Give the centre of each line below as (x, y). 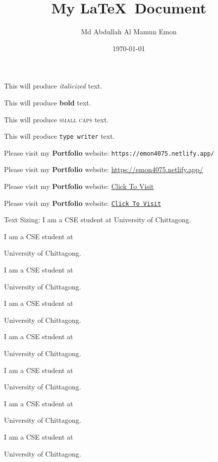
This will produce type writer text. (59, 136)
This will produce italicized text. (53, 86)
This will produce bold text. (48, 102)
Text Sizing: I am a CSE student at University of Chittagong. (98, 220)
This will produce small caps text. (56, 119)
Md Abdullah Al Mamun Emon (129, 32)
